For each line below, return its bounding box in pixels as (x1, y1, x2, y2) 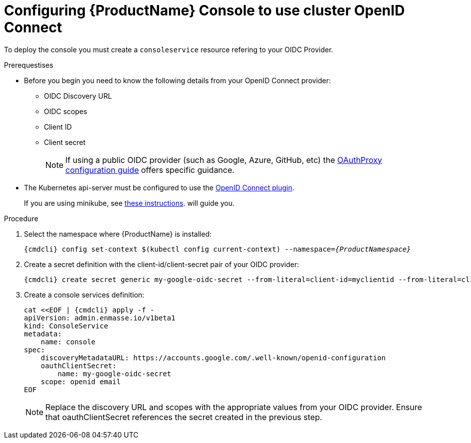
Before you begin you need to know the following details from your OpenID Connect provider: (24, 76, 331, 85)
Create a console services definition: (24, 290, 145, 299)
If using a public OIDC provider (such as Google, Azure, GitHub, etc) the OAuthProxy (65, 154, 382, 165)
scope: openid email (40, 377, 121, 386)
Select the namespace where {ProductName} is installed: (24, 229, 212, 238)
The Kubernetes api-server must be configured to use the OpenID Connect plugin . (24, 183, 294, 192)
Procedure (4, 214, 38, 223)
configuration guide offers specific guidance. (65, 164, 235, 175)
